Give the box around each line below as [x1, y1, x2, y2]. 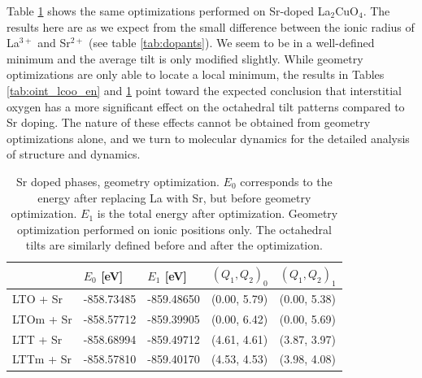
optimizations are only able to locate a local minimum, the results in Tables [7, 66, 385, 83]
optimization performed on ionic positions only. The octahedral [16, 220, 332, 237]
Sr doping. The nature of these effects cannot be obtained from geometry [7, 114, 371, 131]
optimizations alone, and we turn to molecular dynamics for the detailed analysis [7, 129, 410, 146]
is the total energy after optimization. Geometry [97, 205, 338, 222]
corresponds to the [240, 172, 333, 189]
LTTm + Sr [12, 350, 72, 367]
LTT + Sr [12, 330, 63, 347]
